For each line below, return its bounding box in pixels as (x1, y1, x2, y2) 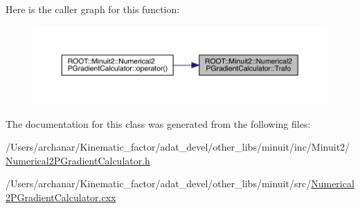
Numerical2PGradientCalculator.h (6, 153, 150, 167)
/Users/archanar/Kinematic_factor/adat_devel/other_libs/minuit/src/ (6, 176, 312, 191)
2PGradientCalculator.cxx (6, 189, 116, 204)
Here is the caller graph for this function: (6, 2, 180, 16)
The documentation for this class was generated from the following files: (6, 116, 311, 131)
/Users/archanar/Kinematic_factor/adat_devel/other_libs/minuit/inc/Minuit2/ (6, 140, 350, 154)
